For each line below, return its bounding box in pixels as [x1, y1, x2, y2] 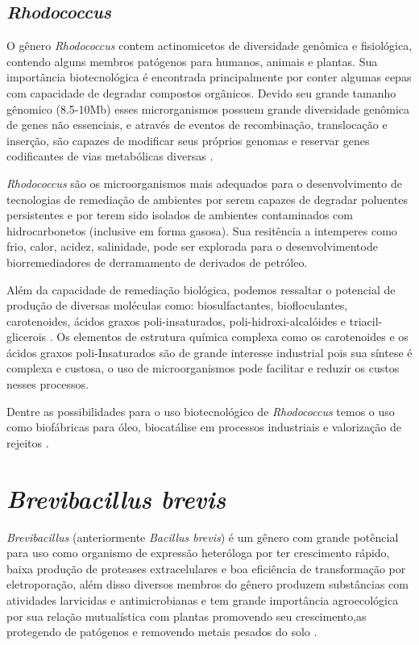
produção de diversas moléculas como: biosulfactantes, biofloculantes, [6, 297, 348, 314]
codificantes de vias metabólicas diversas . [6, 148, 214, 164]
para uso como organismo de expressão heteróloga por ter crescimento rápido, [6, 544, 390, 561]
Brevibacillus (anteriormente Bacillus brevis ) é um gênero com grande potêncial [6, 528, 399, 545]
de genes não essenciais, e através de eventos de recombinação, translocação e [6, 116, 388, 133]
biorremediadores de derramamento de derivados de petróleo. [6, 253, 308, 270]
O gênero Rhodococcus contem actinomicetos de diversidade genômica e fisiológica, [6, 37, 413, 54]
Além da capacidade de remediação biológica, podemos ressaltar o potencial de [6, 281, 396, 298]
